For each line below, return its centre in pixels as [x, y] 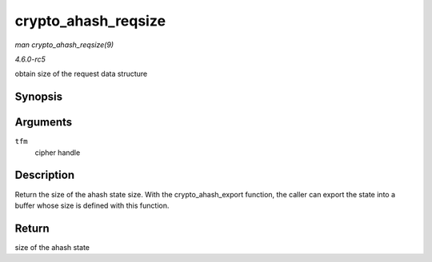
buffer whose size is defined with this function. [92, 205]
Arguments [44, 123]
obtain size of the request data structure [81, 74]
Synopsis [39, 97]
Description [45, 175]
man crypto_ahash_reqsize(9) [64, 45]
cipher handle [58, 153]
